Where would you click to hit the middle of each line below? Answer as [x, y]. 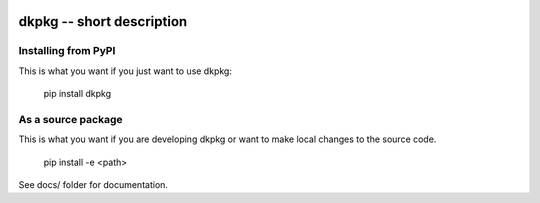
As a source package [70, 119]
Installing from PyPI [67, 51]
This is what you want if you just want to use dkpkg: [125, 71]
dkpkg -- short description [103, 21]
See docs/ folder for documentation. [93, 185]
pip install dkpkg [77, 94]
